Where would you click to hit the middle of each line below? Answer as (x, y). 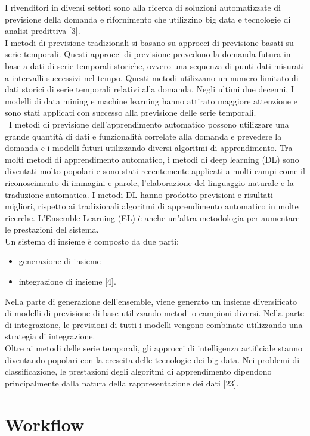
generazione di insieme (60, 261)
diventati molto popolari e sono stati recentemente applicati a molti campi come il (155, 171)
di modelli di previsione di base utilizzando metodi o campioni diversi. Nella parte (155, 313)
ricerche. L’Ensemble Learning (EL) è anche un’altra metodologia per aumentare (152, 217)
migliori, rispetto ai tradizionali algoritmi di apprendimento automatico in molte (152, 206)
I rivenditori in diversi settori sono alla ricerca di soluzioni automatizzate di (143, 7)
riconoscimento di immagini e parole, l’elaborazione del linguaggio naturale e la (149, 182)
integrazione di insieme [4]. (67, 281)
